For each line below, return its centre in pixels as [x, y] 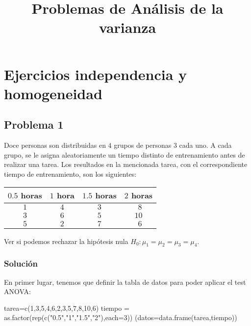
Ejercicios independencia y [96, 74]
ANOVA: [17, 291]
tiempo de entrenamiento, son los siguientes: [70, 174]
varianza [127, 27]
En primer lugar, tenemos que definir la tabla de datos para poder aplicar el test [125, 282]
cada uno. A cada [205, 145]
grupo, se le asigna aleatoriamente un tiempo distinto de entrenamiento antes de [125, 154]
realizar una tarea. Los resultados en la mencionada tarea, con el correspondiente [126, 164]
